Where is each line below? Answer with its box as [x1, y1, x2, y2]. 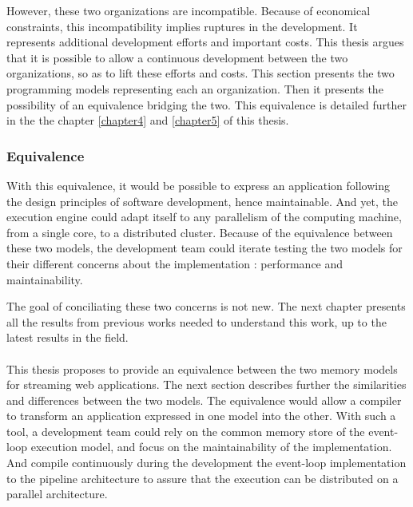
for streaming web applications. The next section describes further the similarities [6, 376, 407, 393]
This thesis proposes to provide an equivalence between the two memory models [6, 360, 398, 377]
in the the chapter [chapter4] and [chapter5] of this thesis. [6, 112, 289, 129]
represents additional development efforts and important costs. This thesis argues [6, 34, 404, 50]
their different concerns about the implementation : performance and [6, 255, 344, 271]
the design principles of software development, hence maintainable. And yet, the [6, 192, 398, 209]
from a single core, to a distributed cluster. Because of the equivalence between [6, 224, 393, 240]
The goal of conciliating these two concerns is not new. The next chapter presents [6, 298, 406, 315]
